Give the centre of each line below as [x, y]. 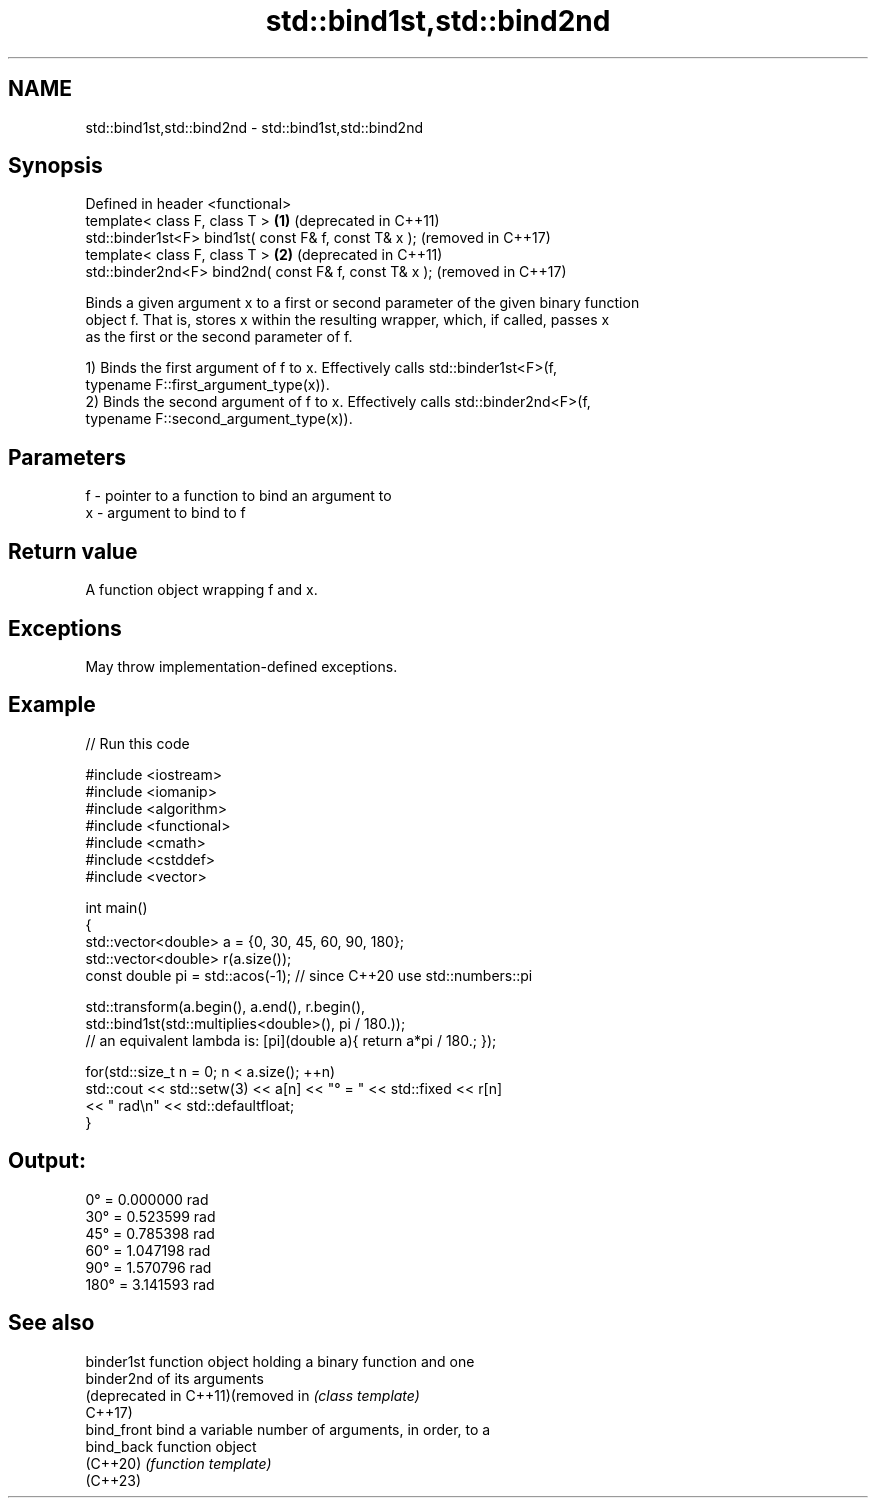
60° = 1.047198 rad [148, 1250]
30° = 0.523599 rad [150, 1216]
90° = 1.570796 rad [148, 1267]
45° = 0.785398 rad [150, 1233]
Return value [73, 551]
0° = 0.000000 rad [147, 1199]
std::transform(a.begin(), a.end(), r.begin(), [225, 1006]
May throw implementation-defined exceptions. [241, 666]
